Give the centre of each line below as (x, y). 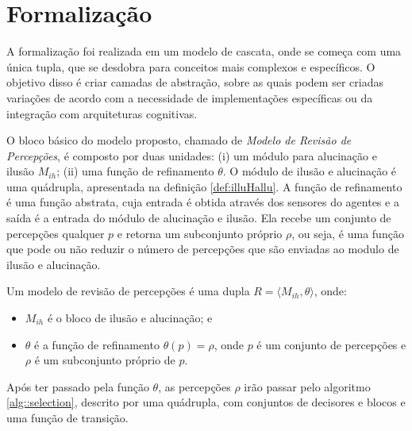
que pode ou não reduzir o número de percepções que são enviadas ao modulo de (203, 249)
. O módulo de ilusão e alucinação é (310, 171)
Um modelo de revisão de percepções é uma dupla (128, 291)
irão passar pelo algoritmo (307, 386)
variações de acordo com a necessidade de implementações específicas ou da (190, 97)
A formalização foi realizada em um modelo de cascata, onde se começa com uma (204, 51)
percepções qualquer (56, 233)
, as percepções (194, 386)
